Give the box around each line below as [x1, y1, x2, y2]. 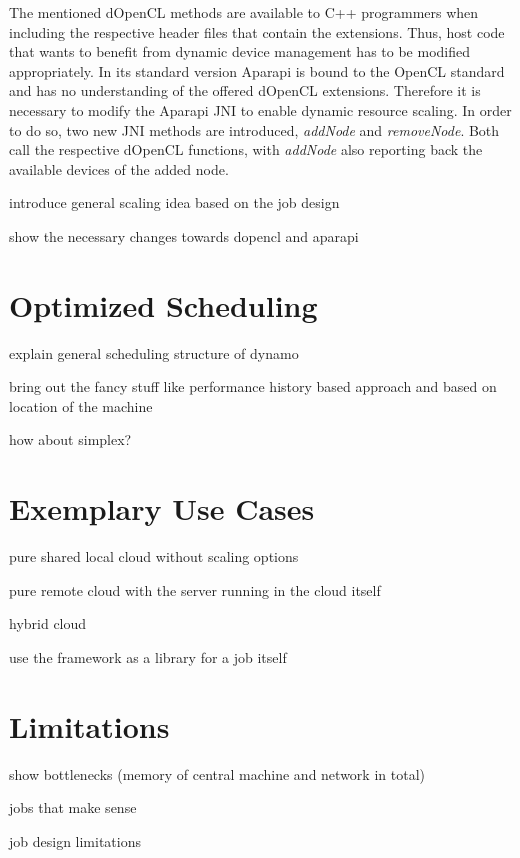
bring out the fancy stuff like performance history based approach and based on [9, 376, 497, 397]
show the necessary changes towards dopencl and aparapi [9, 225, 359, 246]
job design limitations [9, 830, 142, 851]
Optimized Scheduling [9, 284, 318, 325]
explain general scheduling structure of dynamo [9, 342, 299, 363]
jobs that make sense [9, 797, 137, 818]
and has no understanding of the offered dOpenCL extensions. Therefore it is [9, 80, 481, 101]
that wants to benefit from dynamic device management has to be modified [9, 41, 471, 62]
